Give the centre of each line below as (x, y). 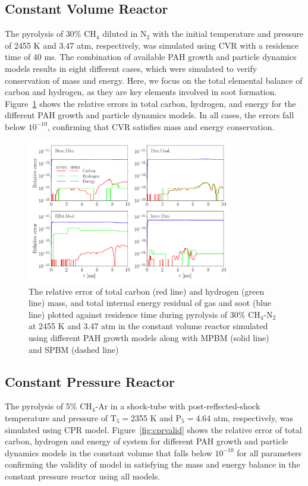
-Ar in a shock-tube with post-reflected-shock (178, 406)
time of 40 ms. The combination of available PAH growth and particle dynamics (151, 57)
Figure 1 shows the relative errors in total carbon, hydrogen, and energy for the (150, 103)
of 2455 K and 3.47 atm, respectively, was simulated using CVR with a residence (152, 45)
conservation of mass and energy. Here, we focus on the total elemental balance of (154, 80)
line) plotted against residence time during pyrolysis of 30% (137, 314)
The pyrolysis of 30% (43, 34)
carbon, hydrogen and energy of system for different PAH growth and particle (147, 441)
